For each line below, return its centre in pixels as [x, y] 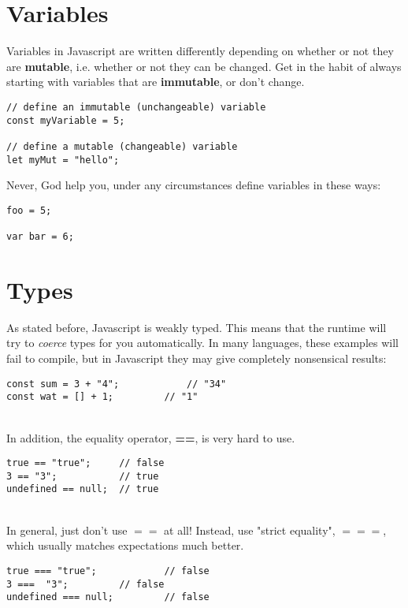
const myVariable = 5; [66, 120]
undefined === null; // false [108, 597]
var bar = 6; [40, 237]
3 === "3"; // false [85, 584]
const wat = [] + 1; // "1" [102, 397]
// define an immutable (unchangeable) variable [136, 107]
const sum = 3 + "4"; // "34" [117, 384]
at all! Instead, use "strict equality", [250, 530]
